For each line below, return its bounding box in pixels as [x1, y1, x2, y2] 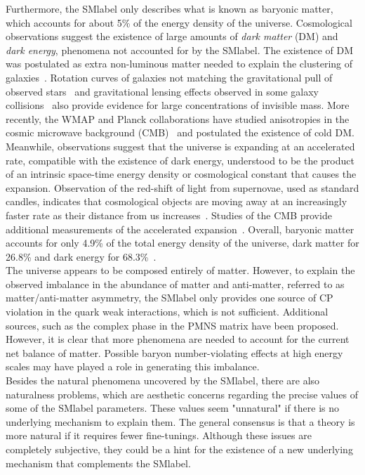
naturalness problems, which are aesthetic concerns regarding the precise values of [6, 386, 359, 401]
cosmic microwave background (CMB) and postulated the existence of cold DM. [6, 125, 354, 140]
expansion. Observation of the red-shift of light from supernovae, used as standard [6, 180, 359, 195]
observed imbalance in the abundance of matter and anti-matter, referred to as [6, 276, 345, 291]
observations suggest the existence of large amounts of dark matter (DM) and [6, 29, 338, 44]
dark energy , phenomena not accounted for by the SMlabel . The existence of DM [6, 42, 354, 57]
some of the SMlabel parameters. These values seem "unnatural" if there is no [6, 401, 340, 415]
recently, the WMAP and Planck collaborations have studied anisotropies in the [6, 111, 350, 126]
